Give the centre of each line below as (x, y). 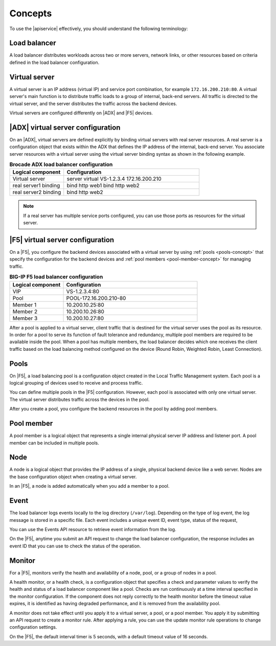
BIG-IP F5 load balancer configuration (56, 277)
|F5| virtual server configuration (62, 240)
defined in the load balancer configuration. (54, 62)
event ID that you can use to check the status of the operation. (75, 546)
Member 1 (25, 305)
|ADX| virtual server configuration (65, 127)
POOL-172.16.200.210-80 (96, 298)
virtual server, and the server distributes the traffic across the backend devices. (93, 103)
